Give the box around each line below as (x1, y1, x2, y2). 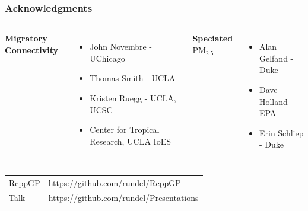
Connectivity (5, 43, 59, 56)
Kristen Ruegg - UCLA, (90, 92, 176, 104)
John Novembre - (90, 40, 153, 53)
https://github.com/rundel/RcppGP (48, 176, 181, 188)
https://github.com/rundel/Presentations (48, 191, 199, 203)
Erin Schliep (259, 126, 304, 139)
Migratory (5, 32, 47, 44)
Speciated (192, 32, 233, 44)
